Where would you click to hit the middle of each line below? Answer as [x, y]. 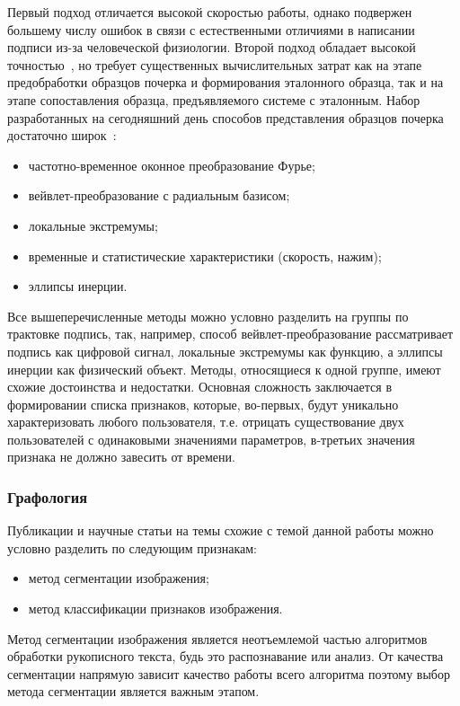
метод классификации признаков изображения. [155, 609]
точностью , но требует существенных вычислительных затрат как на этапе [215, 64]
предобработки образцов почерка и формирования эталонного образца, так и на [226, 82]
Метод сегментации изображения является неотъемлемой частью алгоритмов [217, 638]
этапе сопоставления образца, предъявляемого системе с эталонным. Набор [214, 99]
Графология [48, 496]
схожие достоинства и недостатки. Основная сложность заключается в [200, 387]
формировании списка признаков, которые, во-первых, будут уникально [203, 404]
